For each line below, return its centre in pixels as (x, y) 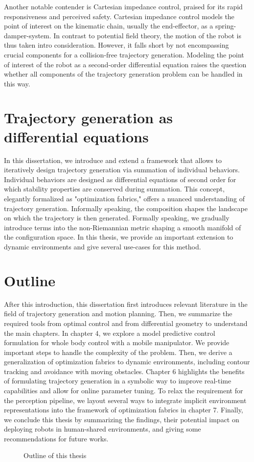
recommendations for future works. (56, 439)
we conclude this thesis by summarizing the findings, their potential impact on (122, 419)
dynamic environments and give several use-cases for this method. (103, 246)
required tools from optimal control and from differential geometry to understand (126, 323)
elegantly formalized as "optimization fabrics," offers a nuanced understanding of (125, 199)
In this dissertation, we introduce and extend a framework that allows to (113, 160)
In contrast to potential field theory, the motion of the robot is (148, 35)
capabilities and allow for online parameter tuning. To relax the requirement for (124, 391)
